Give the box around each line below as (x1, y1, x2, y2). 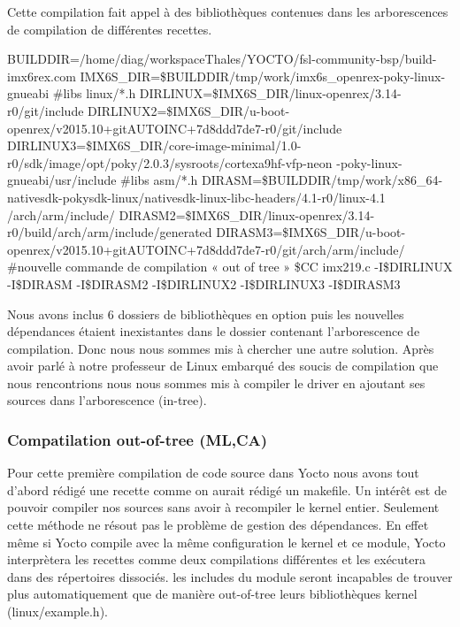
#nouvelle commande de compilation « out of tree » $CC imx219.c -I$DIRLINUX (7, 257, 453, 276)
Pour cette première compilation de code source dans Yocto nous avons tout (7, 463, 419, 482)
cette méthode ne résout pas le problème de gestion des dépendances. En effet (7, 516, 429, 534)
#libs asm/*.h (120, 171, 198, 189)
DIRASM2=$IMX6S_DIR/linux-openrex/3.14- (119, 205, 375, 224)
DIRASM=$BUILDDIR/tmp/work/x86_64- (202, 171, 443, 189)
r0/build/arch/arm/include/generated (7, 223, 212, 241)
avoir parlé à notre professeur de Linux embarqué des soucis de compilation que (7, 356, 439, 375)
